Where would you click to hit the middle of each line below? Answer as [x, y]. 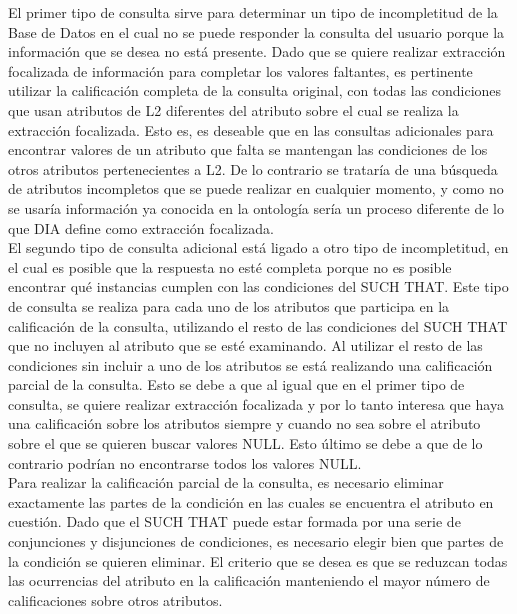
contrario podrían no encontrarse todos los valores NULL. [185, 462]
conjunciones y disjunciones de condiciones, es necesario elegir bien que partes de [256, 541]
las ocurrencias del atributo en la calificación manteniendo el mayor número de [249, 580]
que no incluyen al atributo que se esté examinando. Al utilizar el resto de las [245, 345]
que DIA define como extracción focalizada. [141, 227]
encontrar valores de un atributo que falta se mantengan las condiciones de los [248, 149]
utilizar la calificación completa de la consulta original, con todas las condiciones [255, 90]
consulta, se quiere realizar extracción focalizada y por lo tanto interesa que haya [256, 403]
